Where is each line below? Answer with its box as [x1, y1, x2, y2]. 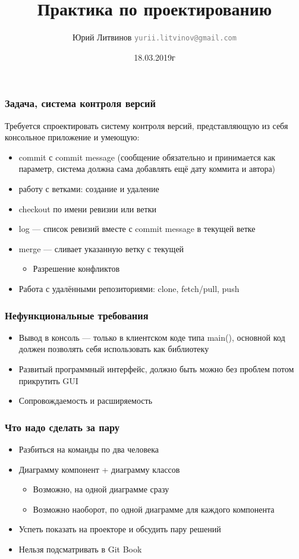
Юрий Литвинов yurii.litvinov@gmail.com [73, 31, 237, 43]
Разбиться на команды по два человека [18, 443, 159, 456]
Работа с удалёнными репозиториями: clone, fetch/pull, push [18, 282, 240, 295]
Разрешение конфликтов [33, 262, 120, 275]
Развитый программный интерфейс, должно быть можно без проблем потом [18, 363, 294, 375]
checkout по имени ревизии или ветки [18, 202, 156, 215]
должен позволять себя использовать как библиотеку [18, 343, 209, 355]
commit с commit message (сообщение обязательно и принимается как [18, 150, 276, 163]
